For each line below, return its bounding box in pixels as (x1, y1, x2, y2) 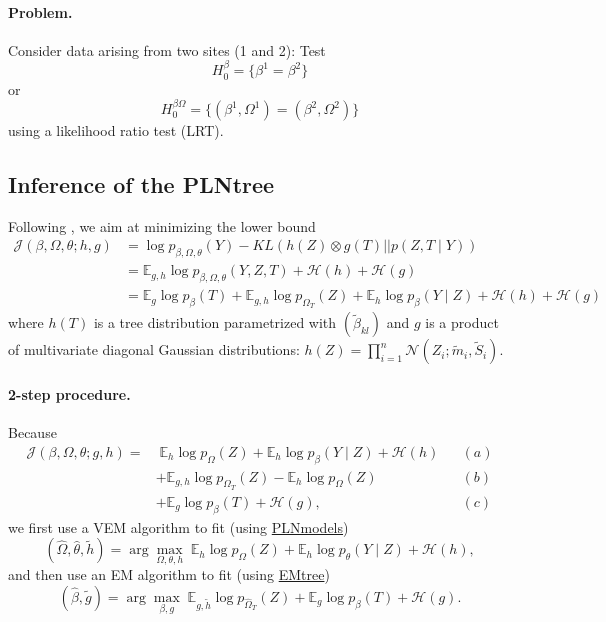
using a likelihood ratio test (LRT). (8, 120, 224, 141)
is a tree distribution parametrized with (93, 312, 337, 333)
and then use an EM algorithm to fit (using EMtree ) (8, 564, 330, 585)
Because (8, 422, 57, 443)
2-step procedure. (8, 383, 131, 404)
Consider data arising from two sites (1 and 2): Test (8, 39, 326, 60)
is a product (425, 312, 499, 333)
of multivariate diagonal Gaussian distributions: (8, 339, 300, 360)
